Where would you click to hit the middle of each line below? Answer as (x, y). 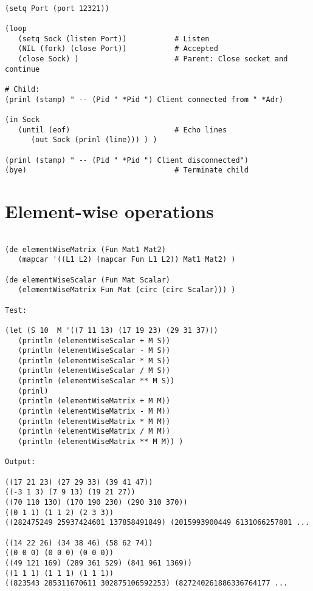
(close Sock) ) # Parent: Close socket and (153, 59)
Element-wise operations (109, 211)
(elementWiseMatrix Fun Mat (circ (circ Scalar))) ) (127, 290)
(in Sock (22, 119)
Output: (20, 462)
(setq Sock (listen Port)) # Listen (114, 39)
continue (22, 69)
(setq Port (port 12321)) (57, 8)
